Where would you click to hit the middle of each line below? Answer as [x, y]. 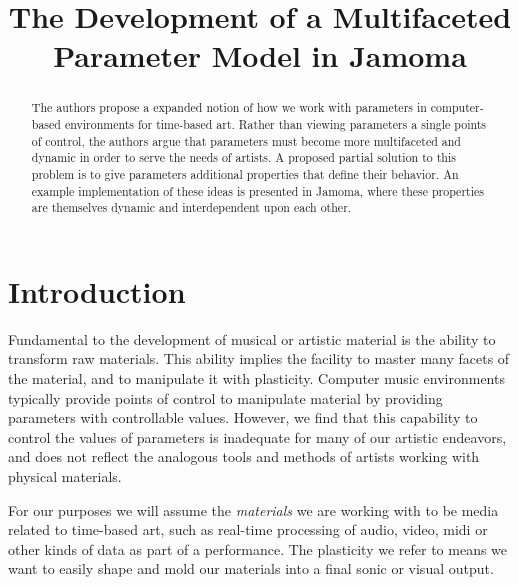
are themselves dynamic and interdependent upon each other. [191, 207]
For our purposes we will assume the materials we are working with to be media [253, 509]
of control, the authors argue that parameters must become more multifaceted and [246, 140]
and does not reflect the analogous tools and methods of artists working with [244, 456]
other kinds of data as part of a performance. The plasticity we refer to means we [258, 548]
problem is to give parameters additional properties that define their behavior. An [245, 173]
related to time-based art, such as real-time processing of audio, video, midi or [248, 529]
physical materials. [65, 476]
